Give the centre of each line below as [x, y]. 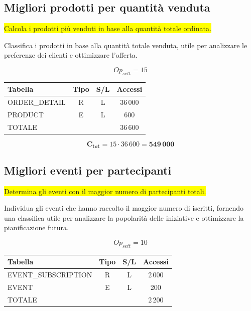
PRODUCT [26, 114]
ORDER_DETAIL [37, 102]
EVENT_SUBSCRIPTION [50, 275]
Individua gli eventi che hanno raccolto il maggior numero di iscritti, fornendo [124, 208]
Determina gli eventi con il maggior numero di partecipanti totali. [105, 191]
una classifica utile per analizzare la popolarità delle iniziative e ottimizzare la [124, 217]
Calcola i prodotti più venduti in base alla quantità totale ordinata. [108, 28]
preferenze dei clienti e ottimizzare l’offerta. [71, 55]
